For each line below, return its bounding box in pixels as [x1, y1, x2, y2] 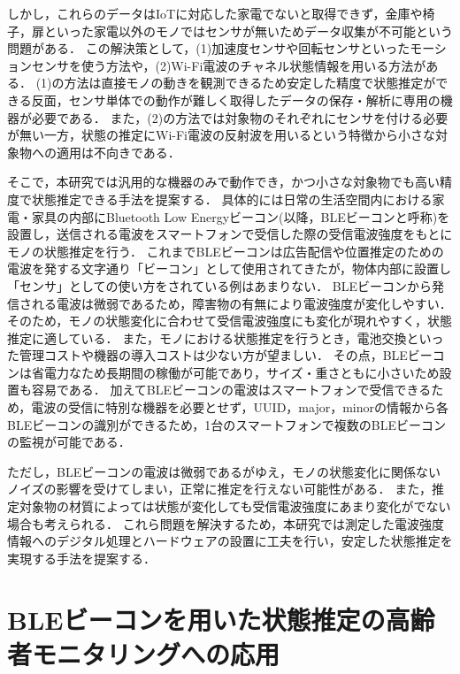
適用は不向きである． [56, 142, 180, 161]
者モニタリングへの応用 [7, 635, 280, 671]
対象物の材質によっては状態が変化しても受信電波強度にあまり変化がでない [19, 497, 451, 516]
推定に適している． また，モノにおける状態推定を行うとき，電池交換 [7, 328, 407, 347]
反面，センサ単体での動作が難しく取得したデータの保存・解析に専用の [31, 90, 441, 109]
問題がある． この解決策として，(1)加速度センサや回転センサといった [7, 39, 410, 57]
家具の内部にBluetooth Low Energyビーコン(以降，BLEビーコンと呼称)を [31, 207, 450, 226]
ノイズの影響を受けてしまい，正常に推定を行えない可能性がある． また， [7, 479, 432, 498]
